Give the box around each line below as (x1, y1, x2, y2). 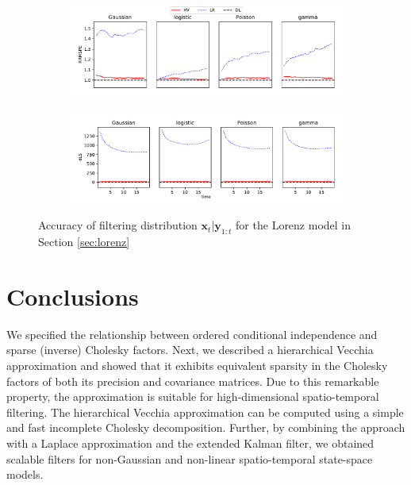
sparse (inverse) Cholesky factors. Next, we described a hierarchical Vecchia (6, 341, 374, 358)
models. (6, 466, 44, 483)
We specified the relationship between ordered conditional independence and (6, 325, 378, 342)
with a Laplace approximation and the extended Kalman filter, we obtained (6, 434, 375, 451)
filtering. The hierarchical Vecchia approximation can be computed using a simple (6, 403, 404, 420)
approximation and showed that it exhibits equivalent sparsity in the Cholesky (6, 356, 388, 373)
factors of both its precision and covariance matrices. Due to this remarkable (6, 372, 379, 389)
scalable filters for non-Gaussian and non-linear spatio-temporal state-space (6, 450, 373, 467)
